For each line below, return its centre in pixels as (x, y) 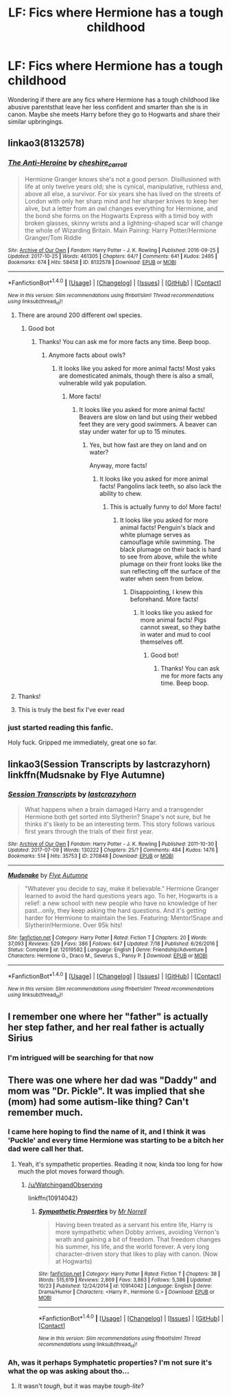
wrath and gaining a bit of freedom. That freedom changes (138, 1239)
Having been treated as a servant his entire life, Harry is (134, 1224)
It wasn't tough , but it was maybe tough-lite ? (81, 1386)
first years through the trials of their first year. (89, 831)
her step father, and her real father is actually (106, 1027)
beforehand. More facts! (164, 599)
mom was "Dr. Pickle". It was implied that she (106, 1091)
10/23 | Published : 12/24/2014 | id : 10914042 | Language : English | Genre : (125, 1286)
